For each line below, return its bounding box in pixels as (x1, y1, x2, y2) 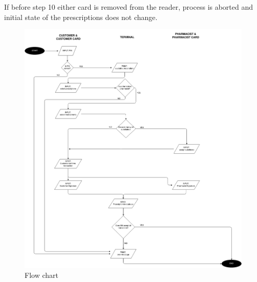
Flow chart (25, 270, 58, 280)
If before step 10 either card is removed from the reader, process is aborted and (4, 2, 253, 12)
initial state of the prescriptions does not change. (4, 11, 158, 22)
